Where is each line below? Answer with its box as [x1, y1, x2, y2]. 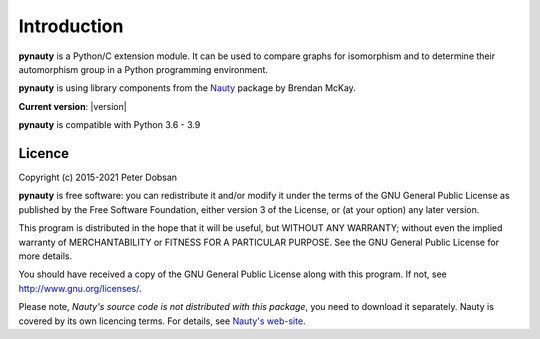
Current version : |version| [18, 100, 127, 112]
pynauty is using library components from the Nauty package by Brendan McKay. [18, 82, 357, 94]
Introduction [18, 15, 124, 37]
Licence [18, 145, 70, 162]
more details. [18, 250, 73, 262]
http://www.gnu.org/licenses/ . [18, 282, 142, 294]
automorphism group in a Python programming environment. [18, 63, 269, 75]
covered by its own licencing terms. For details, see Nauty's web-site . [18, 315, 306, 327]
